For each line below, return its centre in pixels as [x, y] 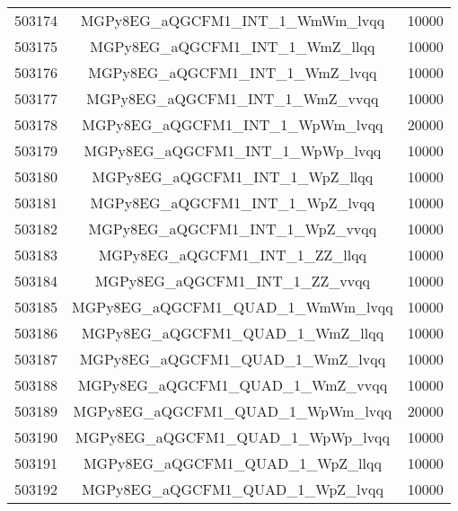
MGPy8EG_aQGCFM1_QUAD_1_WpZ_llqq [232, 463]
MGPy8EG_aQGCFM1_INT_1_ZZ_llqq [233, 255]
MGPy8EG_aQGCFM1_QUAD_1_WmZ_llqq [233, 333]
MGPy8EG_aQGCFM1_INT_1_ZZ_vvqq [233, 281]
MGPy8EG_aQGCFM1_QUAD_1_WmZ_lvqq [233, 359]
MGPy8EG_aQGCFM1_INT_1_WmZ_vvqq [233, 98]
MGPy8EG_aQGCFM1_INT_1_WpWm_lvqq [233, 124]
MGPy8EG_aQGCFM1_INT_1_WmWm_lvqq [233, 20]
